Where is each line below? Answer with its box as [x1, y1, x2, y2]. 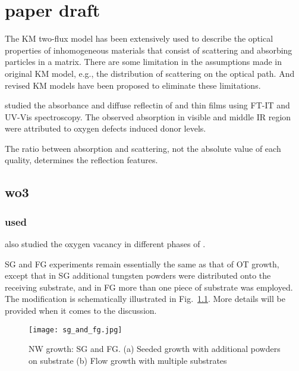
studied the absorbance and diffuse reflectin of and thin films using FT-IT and [5, 99, 290, 111]
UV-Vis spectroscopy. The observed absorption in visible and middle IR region [5, 110, 291, 123]
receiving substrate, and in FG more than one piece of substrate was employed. [5, 280, 293, 293]
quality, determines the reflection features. [5, 154, 158, 166]
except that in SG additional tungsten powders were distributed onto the [5, 269, 271, 282]
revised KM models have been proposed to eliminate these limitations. [5, 79, 261, 91]
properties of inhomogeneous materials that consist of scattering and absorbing [5, 43, 292, 56]
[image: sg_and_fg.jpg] [29, 325, 122, 334]
